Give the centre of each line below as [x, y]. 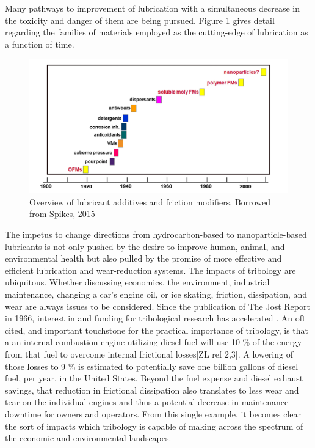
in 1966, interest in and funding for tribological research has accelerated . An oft [155, 318]
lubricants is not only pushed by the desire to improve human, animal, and [145, 246]
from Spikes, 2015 [62, 214]
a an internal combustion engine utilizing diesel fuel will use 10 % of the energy [154, 342]
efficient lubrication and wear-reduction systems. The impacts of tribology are [150, 270]
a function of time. [40, 44]
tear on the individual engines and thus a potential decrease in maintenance [147, 402]
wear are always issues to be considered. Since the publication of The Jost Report [157, 306]
